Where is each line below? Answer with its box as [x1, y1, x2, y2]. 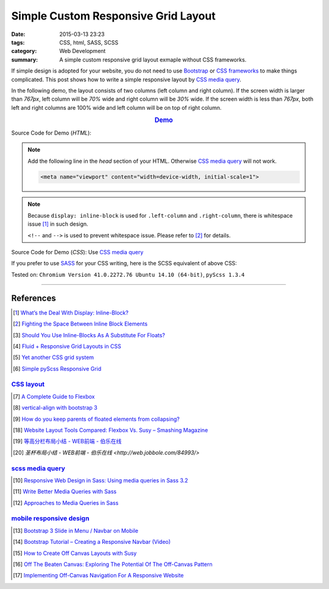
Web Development [59, 48, 106, 55]
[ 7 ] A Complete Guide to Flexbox [13, 393, 95, 400]
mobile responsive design [11, 514, 90, 523]
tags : [11, 38, 25, 46]
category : [11, 48, 37, 55]
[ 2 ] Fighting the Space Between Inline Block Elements [13, 320, 148, 327]
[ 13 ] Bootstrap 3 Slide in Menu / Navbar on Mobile [13, 527, 138, 534]
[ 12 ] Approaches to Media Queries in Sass [13, 499, 119, 506]
